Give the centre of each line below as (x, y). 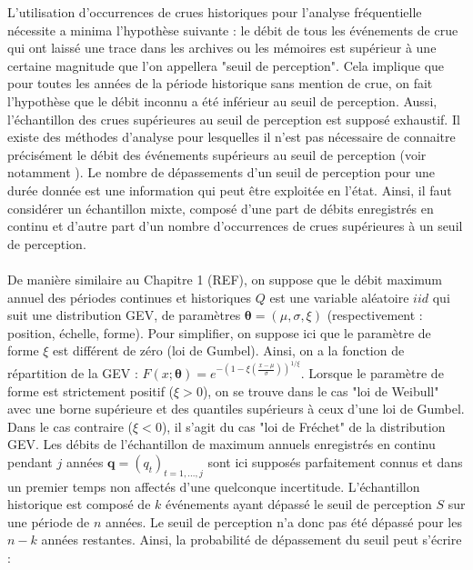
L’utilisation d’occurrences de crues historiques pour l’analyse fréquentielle (215, 12)
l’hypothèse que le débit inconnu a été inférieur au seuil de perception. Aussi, (222, 100)
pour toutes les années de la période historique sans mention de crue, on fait (220, 83)
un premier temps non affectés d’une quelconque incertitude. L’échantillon (214, 486)
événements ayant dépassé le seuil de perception (298, 504)
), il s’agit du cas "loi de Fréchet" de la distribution (303, 426)
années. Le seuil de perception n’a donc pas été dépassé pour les (284, 521)
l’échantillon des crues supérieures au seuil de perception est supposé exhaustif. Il (234, 119)
